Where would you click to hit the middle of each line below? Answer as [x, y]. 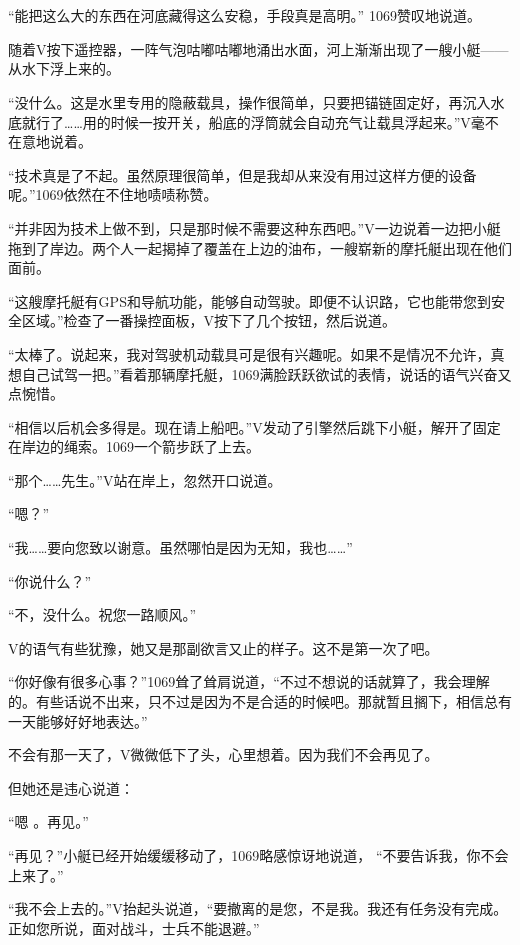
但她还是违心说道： [71, 787]
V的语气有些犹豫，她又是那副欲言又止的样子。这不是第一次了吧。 [223, 647]
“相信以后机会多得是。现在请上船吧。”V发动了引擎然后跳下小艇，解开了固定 [254, 426]
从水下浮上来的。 [64, 68]
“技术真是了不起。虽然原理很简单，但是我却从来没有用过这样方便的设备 [242, 174]
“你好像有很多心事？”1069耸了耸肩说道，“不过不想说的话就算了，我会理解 [249, 681]
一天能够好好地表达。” [78, 720]
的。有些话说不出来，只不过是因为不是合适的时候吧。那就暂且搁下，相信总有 [260, 701]
